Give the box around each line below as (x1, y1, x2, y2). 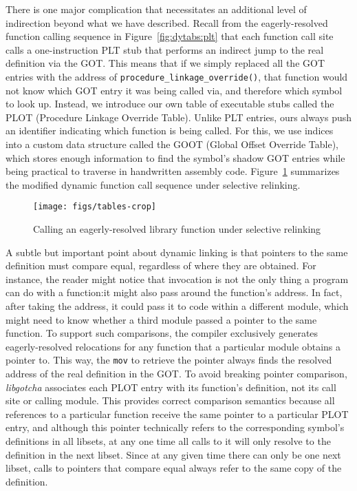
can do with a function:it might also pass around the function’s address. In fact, (6, 285, 343, 300)
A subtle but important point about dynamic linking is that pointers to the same (6, 244, 348, 259)
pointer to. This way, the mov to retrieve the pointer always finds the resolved (6, 353, 332, 367)
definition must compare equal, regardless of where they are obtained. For (6, 258, 316, 273)
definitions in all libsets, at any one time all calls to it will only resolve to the (6, 434, 331, 448)
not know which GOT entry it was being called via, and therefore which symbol (6, 83, 343, 97)
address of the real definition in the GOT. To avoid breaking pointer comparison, (6, 366, 347, 381)
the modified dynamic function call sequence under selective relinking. (6, 177, 301, 191)
